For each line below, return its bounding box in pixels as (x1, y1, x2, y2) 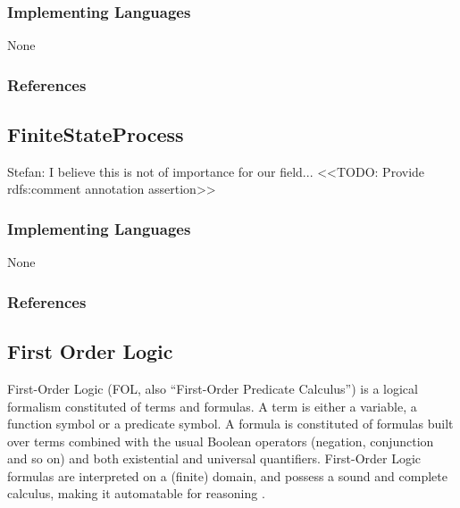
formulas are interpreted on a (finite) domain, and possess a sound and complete (7, 466, 447, 485)
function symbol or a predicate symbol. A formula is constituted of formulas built (7, 414, 454, 433)
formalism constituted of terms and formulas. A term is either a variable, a (7, 396, 417, 415)
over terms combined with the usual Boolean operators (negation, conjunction (7, 431, 434, 450)
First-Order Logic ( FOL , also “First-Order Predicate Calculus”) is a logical (7, 379, 418, 397)
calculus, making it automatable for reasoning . (7, 484, 265, 503)
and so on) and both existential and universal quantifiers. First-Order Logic (7, 449, 422, 468)
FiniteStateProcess (7, 121, 184, 148)
